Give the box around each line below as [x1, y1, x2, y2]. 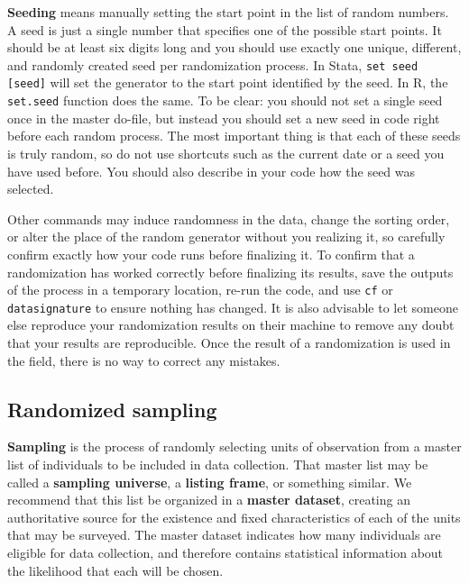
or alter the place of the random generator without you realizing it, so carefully [7, 227, 446, 246]
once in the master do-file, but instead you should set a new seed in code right [7, 108, 440, 127]
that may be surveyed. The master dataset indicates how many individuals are [7, 525, 441, 544]
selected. [7, 179, 54, 198]
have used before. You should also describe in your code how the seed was [7, 161, 416, 180]
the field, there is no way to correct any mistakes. [7, 351, 280, 369]
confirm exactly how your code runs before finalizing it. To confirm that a [7, 244, 415, 263]
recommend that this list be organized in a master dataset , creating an [7, 490, 410, 509]
